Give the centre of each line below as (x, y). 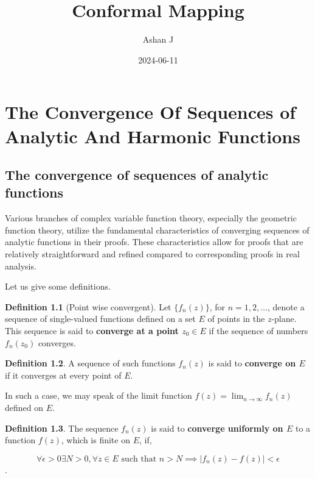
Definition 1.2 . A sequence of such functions (90, 363)
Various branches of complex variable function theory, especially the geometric (151, 218)
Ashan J (158, 39)
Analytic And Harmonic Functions (153, 136)
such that (139, 459)
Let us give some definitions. (58, 286)
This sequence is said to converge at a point (92, 331)
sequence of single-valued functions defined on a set (100, 319)
